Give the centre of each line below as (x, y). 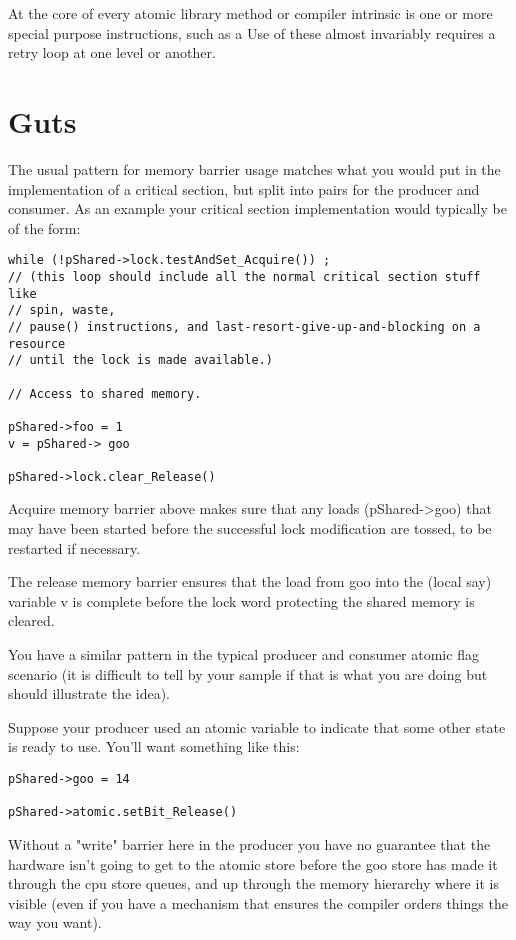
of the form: (44, 227)
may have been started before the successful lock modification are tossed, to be (250, 528)
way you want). (55, 922)
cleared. (31, 620)
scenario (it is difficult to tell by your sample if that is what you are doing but (248, 673)
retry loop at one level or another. (112, 52)
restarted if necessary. (74, 547)
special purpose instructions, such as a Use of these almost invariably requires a (252, 32)
